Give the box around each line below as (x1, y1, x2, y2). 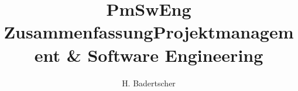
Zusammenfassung (4, 20, 153, 44)
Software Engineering (87, 43, 263, 66)
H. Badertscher (122, 76, 176, 89)
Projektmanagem (153, 20, 294, 44)
